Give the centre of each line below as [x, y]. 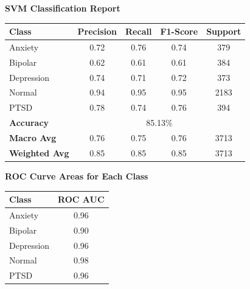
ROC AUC [81, 199]
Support [224, 31]
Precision [97, 31]
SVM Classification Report [63, 8]
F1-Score [179, 31]
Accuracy [29, 123]
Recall [139, 31]
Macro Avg [33, 138]
